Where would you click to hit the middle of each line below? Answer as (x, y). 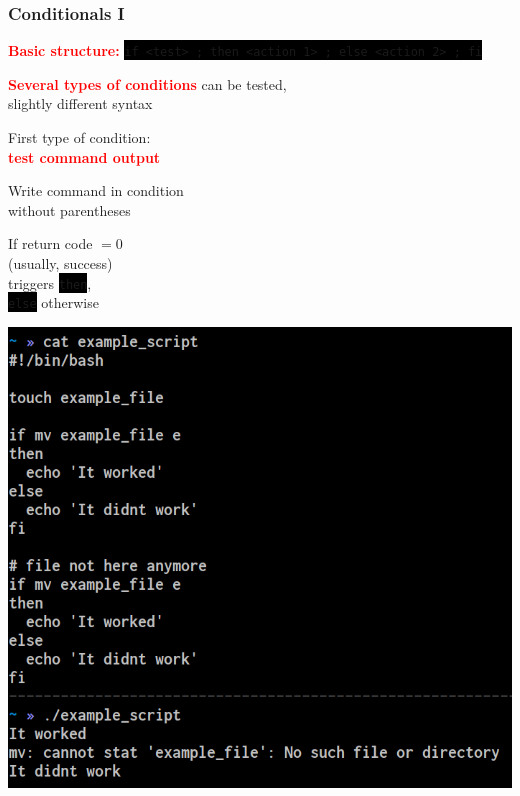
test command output (84, 156)
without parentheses (69, 209)
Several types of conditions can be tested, (147, 83)
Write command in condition (96, 190)
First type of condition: (79, 137)
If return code (50, 243)
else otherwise (53, 302)
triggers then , (50, 282)
